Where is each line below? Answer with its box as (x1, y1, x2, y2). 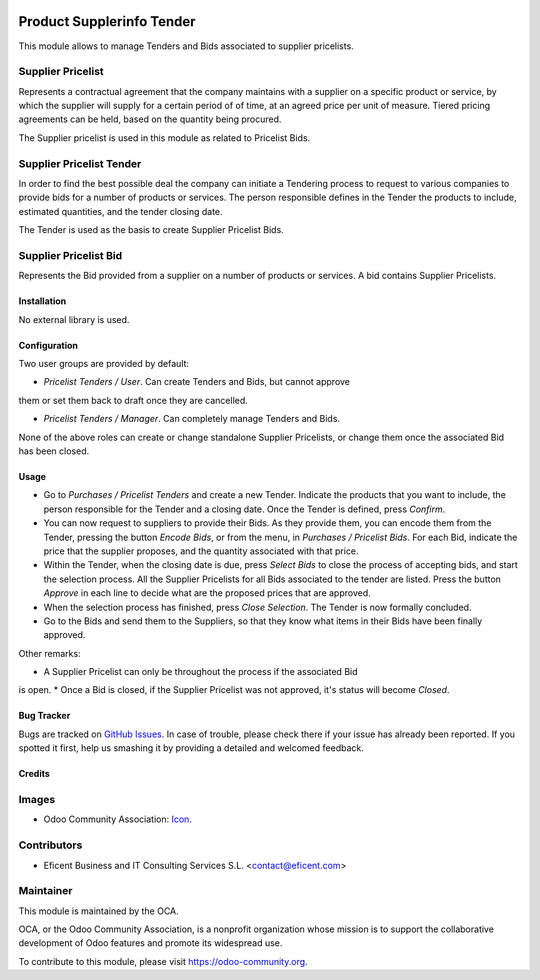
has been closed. (18, 445, 90, 457)
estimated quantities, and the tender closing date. (18, 205, 224, 217)
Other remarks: (18, 647, 81, 659)
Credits (18, 768, 50, 780)
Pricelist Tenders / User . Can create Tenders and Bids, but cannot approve (43, 376, 350, 388)
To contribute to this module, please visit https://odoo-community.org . (18, 955, 309, 967)
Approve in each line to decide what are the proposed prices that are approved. (43, 587, 372, 599)
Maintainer (18, 884, 73, 898)
